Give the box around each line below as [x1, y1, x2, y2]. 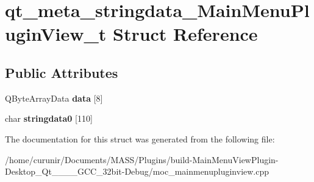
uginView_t [5, 21, 107, 46]
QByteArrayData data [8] [5, 91, 103, 104]
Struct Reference [112, 21, 258, 46]
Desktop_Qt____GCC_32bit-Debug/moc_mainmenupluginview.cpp [5, 165, 269, 178]
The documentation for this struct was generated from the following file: [5, 132, 275, 145]
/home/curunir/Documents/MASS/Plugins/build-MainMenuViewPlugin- [5, 153, 279, 166]
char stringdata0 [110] [5, 112, 93, 125]
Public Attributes [5, 63, 118, 82]
